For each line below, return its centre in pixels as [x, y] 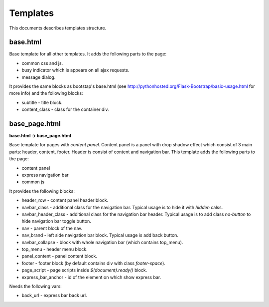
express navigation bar [45, 175]
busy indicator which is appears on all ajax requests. [75, 70]
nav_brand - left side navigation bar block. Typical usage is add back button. [100, 235]
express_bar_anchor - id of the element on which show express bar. [91, 277]
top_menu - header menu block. [55, 249]
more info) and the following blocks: [46, 93]
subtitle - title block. [42, 102]
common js [33, 182]
